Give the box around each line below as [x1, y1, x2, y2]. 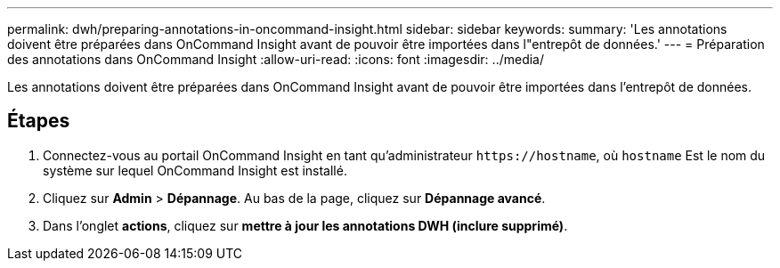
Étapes [7, 110, 70, 133]
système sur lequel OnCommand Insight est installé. [43, 162, 347, 178]
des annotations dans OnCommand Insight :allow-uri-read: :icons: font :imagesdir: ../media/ [7, 52, 544, 67]
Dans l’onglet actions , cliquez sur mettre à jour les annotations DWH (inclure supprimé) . [43, 217, 568, 233]
